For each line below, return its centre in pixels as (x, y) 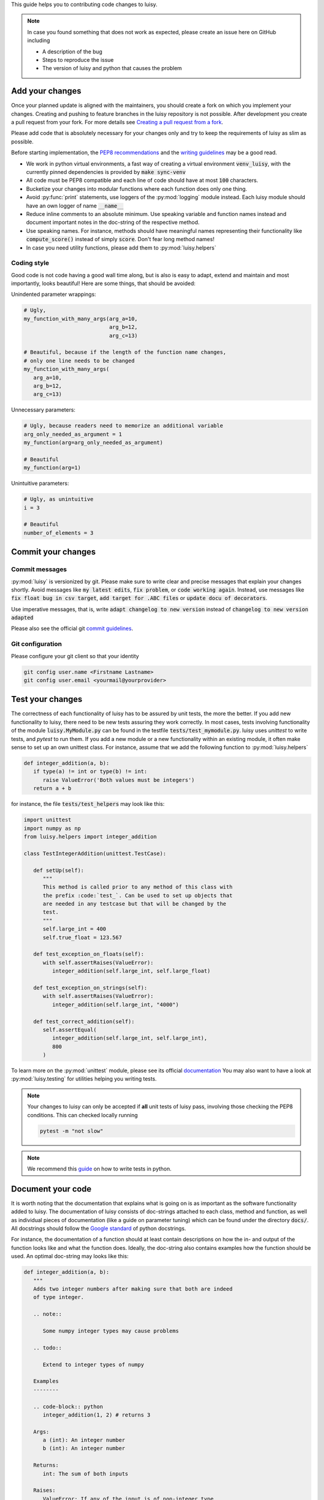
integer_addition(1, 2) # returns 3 (97, 1415)
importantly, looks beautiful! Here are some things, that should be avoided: (103, 283)
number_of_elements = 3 (59, 533)
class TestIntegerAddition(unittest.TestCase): (95, 853)
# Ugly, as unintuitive (59, 499)
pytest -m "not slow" (72, 1131)
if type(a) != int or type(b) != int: (90, 772)
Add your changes (46, 91)
